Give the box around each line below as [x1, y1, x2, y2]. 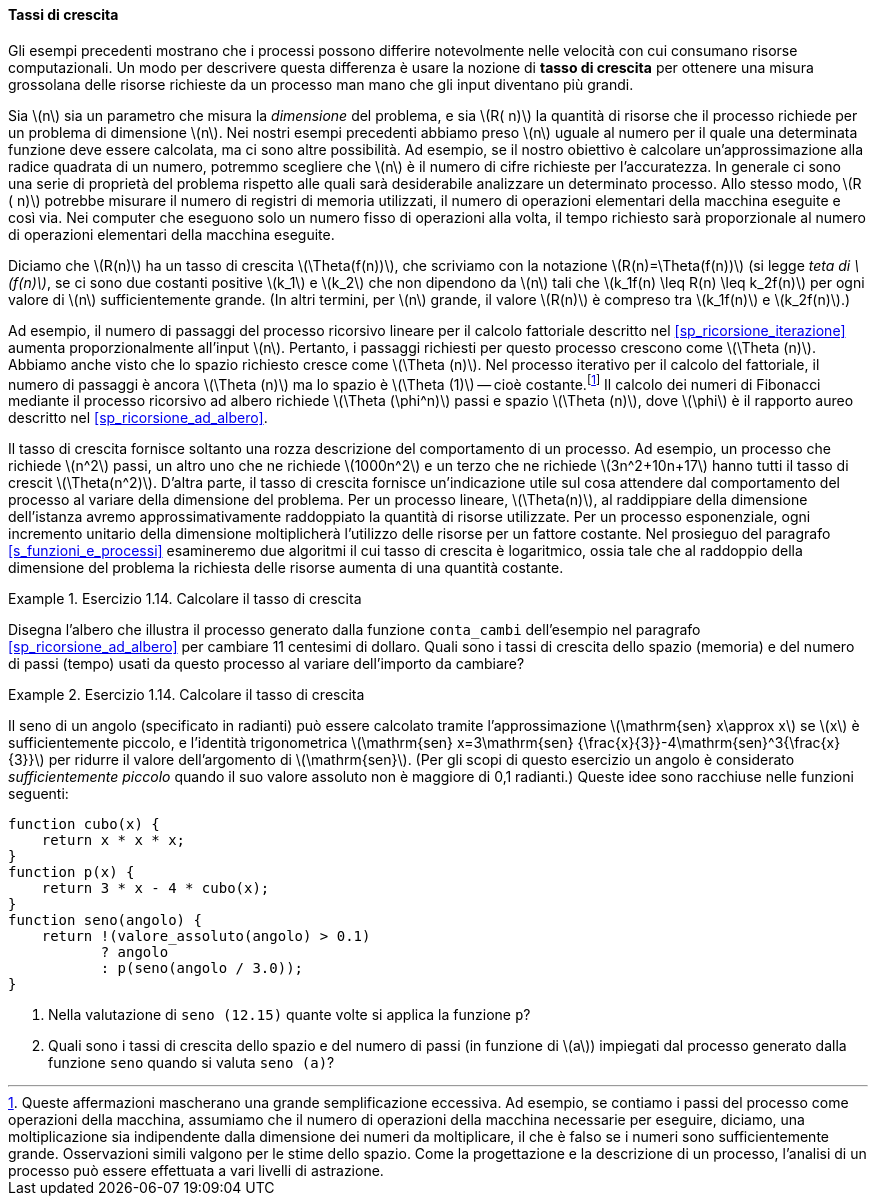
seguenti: [8, 785, 69, 803]
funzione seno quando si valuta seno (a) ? [48, 1054, 335, 1072]
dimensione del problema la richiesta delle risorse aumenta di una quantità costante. [8, 559, 564, 577]
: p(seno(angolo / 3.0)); [100, 960, 304, 977]
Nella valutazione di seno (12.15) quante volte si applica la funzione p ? [48, 1006, 531, 1024]
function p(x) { [8, 864, 135, 881]
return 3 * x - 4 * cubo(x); [41, 880, 270, 897]
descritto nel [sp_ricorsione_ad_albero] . [8, 409, 268, 427]
